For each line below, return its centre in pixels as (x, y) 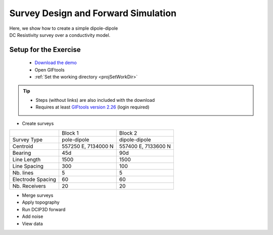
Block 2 (128, 133)
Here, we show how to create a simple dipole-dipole (64, 28)
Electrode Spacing (34, 180)
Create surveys (38, 123)
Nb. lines (23, 173)
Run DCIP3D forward (44, 209)
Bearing (22, 153)
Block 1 (70, 133)
